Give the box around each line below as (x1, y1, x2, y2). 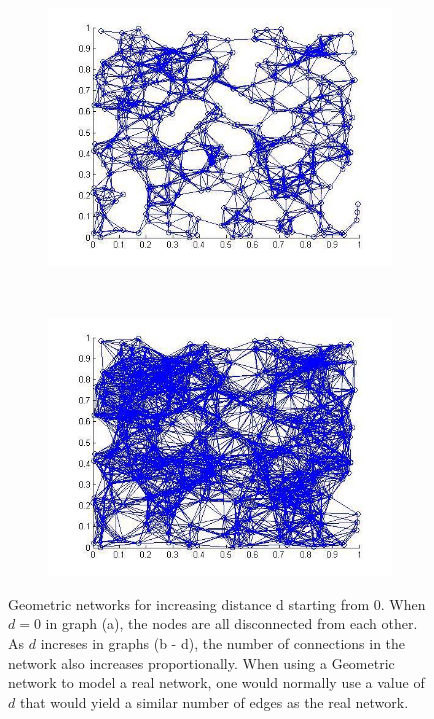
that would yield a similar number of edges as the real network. (19, 691, 409, 712)
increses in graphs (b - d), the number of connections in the (40, 632, 406, 653)
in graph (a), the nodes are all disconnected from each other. (45, 613, 418, 634)
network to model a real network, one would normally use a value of (8, 672, 425, 693)
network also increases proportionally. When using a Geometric (8, 652, 395, 673)
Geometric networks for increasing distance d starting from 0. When (8, 593, 426, 614)
